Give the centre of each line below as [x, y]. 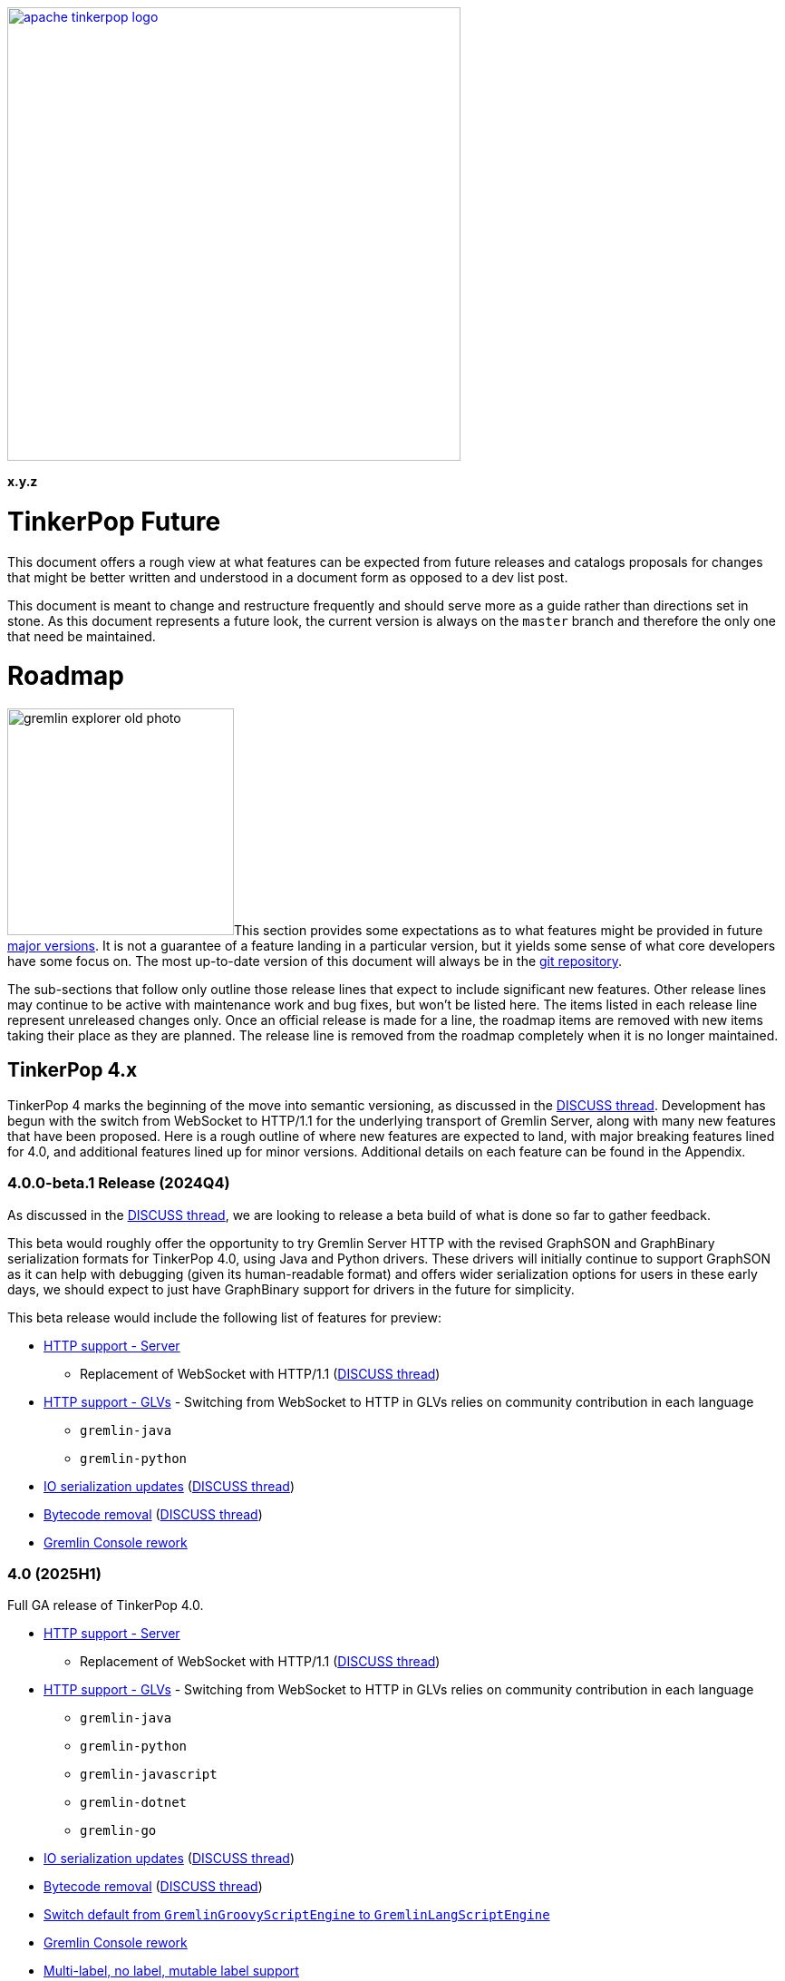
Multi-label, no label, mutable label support [171, 1971]
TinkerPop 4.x [73, 1070]
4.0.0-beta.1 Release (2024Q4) [119, 1183]
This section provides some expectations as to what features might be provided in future [499, 930]
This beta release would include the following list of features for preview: [224, 1317]
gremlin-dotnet [134, 1803]
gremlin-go [118, 1831]
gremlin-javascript [149, 1775]
